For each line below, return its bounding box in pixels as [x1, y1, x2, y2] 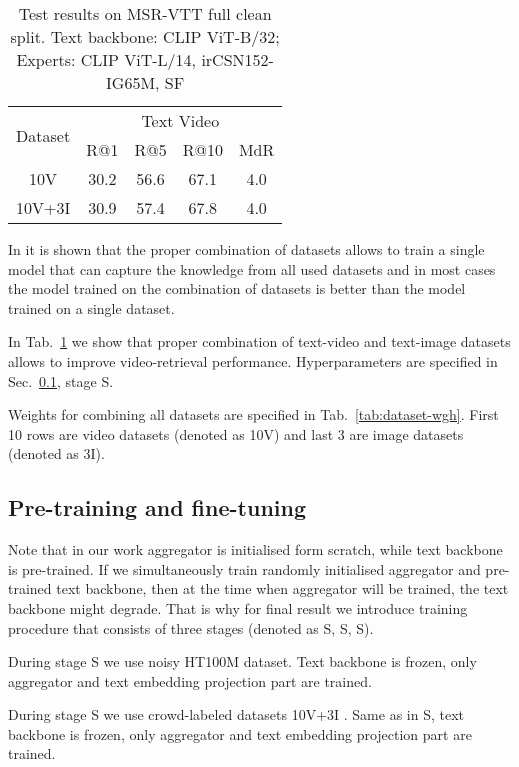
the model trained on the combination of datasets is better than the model [8, 278, 466, 299]
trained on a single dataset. [8, 297, 175, 318]
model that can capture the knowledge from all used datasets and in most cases [8, 258, 496, 279]
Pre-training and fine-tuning [8, 492, 306, 523]
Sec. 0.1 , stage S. [8, 370, 114, 391]
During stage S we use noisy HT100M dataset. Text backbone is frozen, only [8, 651, 477, 672]
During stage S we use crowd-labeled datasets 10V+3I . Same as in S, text [8, 704, 464, 725]
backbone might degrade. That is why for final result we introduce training [8, 597, 468, 618]
